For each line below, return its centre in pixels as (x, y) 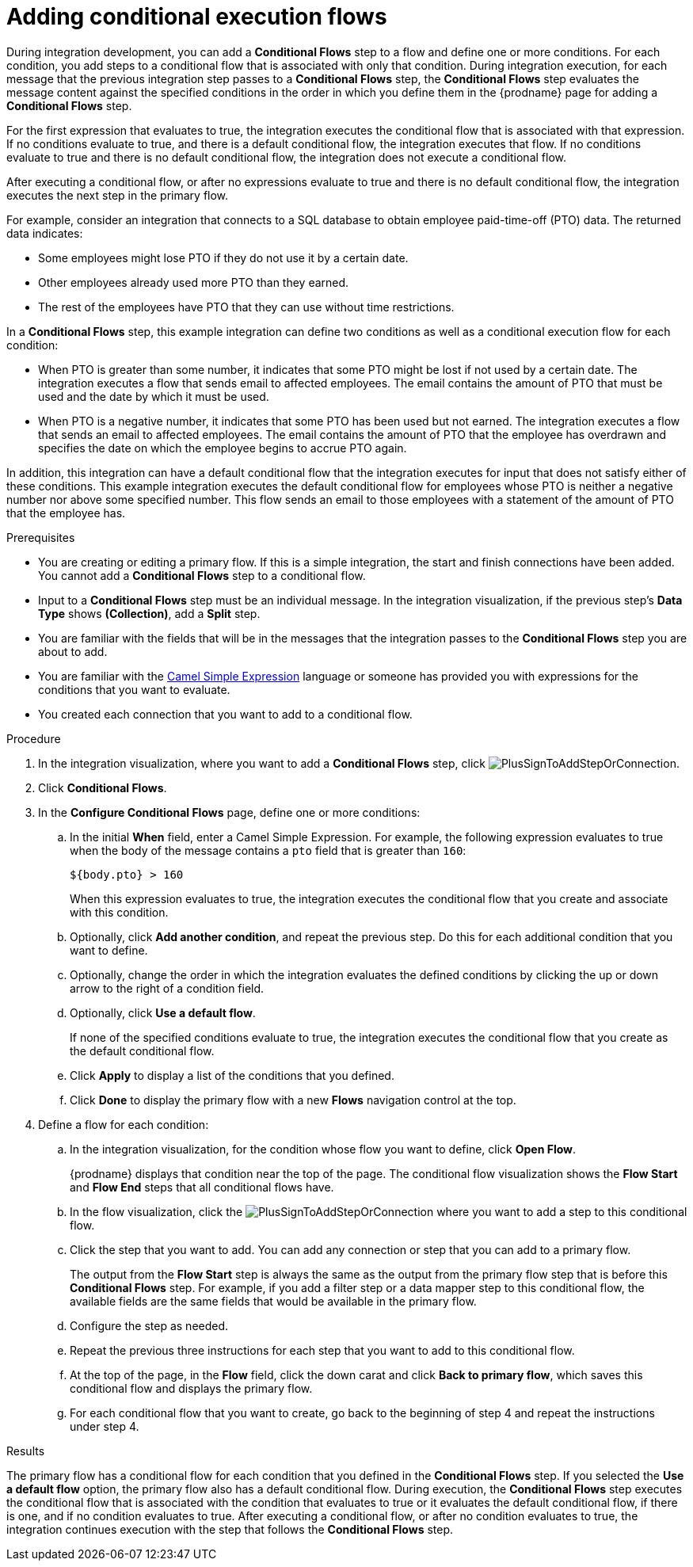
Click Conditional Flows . (103, 787)
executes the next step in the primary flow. (118, 195)
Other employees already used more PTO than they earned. (194, 282)
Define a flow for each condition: (124, 1124)
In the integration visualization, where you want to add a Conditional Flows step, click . (359, 763)
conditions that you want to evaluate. (134, 689)
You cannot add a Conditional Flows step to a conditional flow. (202, 575)
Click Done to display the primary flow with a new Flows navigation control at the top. (293, 1100)
